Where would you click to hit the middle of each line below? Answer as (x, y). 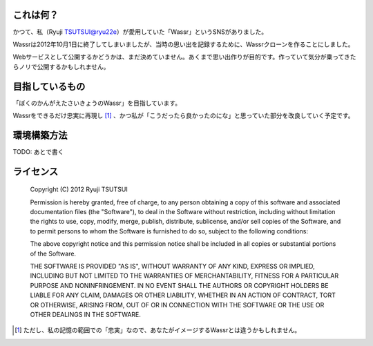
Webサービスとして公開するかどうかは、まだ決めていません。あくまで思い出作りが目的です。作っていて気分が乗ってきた (184, 57)
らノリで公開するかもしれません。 (61, 66)
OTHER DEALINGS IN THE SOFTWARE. (86, 314)
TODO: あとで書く (38, 151)
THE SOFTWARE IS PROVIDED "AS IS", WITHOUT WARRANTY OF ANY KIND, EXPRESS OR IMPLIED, (173, 267)
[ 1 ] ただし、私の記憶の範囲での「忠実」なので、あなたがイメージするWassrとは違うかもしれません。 (158, 330)
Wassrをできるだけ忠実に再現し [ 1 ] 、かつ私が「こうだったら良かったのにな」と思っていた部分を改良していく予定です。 (183, 115)
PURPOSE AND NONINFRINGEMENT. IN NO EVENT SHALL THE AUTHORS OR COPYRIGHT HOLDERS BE (179, 285)
